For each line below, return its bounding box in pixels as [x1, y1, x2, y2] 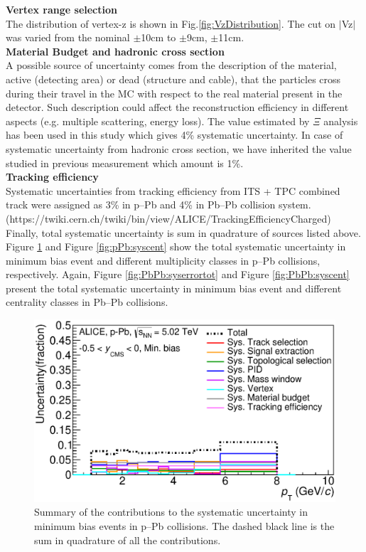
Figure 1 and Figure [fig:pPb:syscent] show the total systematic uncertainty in [6, 239, 346, 254]
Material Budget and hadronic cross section [6, 43, 225, 58]
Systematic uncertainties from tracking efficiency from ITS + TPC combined [6, 183, 340, 198]
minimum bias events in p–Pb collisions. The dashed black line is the [34, 518, 335, 533]
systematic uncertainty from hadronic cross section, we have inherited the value [6, 141, 352, 156]
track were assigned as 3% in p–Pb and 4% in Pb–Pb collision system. [6, 197, 311, 212]
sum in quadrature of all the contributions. [34, 532, 221, 547]
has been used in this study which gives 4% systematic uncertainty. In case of [6, 127, 343, 142]
